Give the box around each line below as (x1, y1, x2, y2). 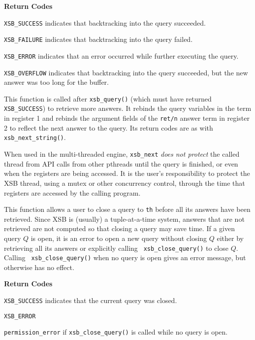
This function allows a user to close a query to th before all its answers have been (4, 204, 251, 214)
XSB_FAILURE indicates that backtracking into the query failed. (4, 34, 193, 44)
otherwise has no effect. (4, 262, 74, 272)
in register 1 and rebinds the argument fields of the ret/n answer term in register (4, 113, 250, 123)
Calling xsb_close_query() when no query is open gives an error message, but (4, 252, 246, 263)
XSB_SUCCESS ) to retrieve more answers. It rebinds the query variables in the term (4, 103, 252, 113)
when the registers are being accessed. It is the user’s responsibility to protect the (4, 168, 250, 178)
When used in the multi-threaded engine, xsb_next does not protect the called (4, 149, 240, 159)
